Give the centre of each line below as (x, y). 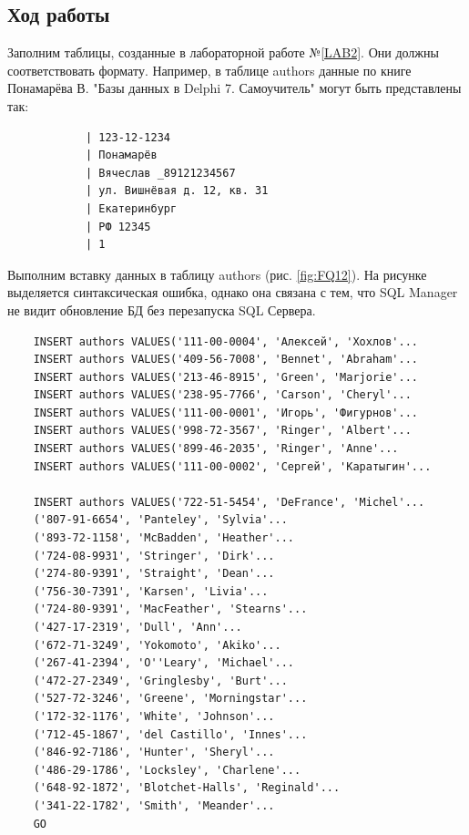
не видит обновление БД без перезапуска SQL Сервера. (162, 309)
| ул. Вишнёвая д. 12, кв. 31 (177, 191)
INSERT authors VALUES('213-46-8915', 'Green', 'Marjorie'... (226, 377)
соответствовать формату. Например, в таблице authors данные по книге (209, 70)
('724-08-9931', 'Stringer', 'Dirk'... (154, 556)
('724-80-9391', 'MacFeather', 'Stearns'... (170, 609)
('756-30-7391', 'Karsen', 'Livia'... (151, 591)
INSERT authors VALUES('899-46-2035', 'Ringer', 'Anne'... (216, 449)
